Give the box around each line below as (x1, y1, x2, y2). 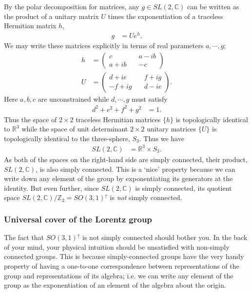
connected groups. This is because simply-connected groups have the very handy (4, 251, 244, 261)
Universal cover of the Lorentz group (4, 213, 152, 225)
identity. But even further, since (4, 183, 99, 193)
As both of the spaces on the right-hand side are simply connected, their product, (4, 154, 248, 164)
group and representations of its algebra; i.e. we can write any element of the (4, 270, 233, 280)
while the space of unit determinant (21, 124, 128, 134)
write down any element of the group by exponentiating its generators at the (4, 173, 233, 183)
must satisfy (131, 93, 168, 104)
